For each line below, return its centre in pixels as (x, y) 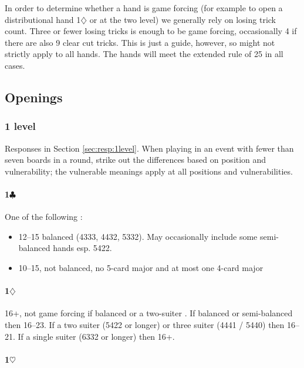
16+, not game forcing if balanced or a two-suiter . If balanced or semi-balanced (149, 313)
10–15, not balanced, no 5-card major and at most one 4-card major (141, 267)
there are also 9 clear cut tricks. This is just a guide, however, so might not (140, 42)
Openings (34, 97)
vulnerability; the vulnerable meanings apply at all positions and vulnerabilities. (149, 171)
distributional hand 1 (43, 19)
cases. (15, 65)
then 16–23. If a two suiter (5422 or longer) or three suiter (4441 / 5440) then (145, 324)
